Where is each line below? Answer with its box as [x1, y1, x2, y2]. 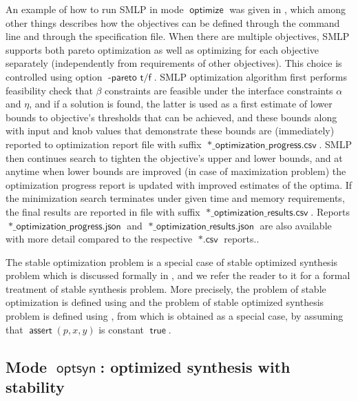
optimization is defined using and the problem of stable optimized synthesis [6, 295, 324, 309]
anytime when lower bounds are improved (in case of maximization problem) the [6, 164, 346, 178]
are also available [260, 218, 332, 232]
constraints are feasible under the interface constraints [105, 83, 333, 97]
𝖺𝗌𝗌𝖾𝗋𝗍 [29, 325, 52, 336]
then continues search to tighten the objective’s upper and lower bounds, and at [6, 150, 343, 165]
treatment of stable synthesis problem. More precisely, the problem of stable [6, 281, 326, 296]
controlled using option [6, 69, 103, 83]
